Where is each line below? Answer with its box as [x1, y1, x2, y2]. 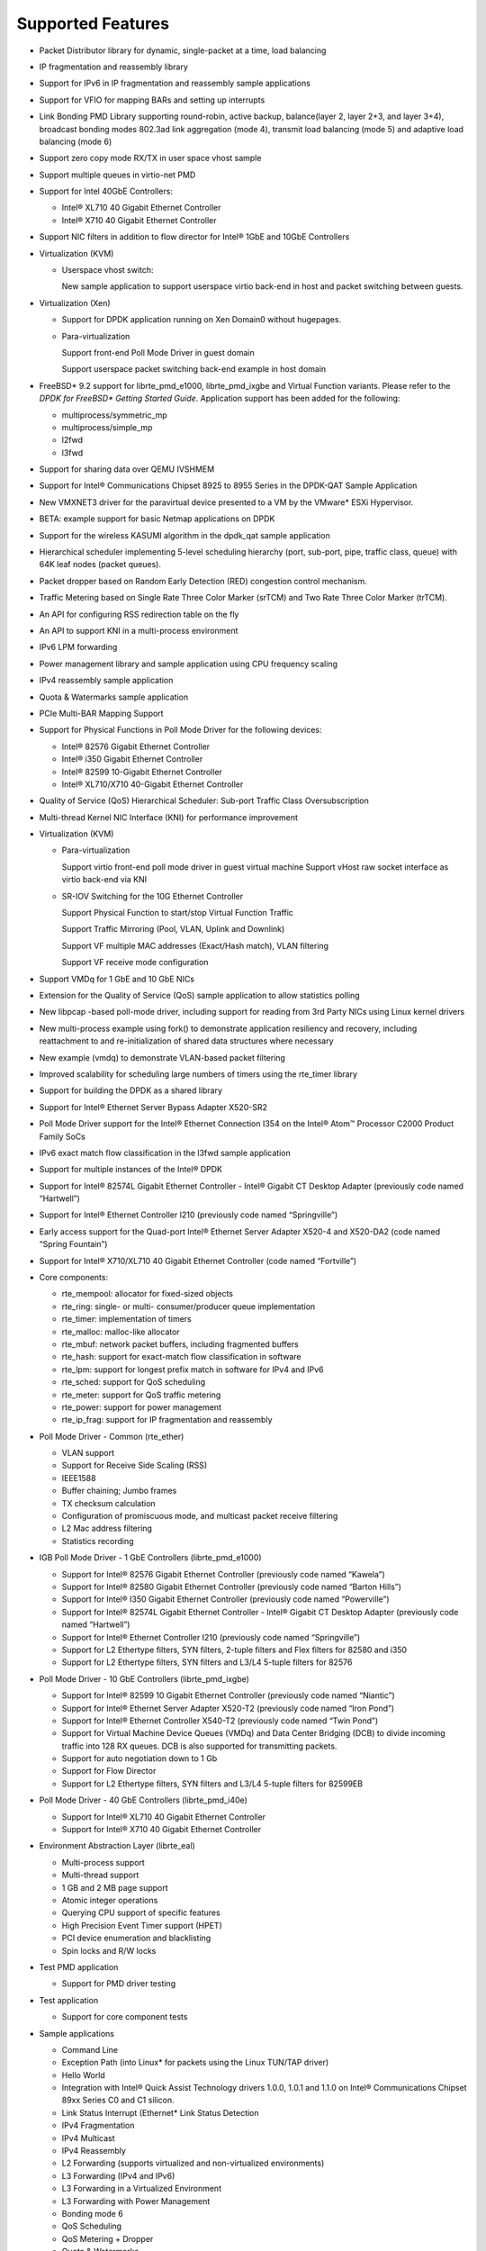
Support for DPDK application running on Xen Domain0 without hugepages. [61, 314, 342, 325]
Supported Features [16, 14, 170, 33]
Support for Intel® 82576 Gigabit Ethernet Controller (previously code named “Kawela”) [61, 1568, 386, 1579]
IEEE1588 [61, 1472, 96, 1483]
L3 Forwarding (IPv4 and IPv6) [61, 2170, 175, 2181]
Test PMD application [39, 1961, 119, 1972]
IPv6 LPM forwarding [39, 642, 118, 653]
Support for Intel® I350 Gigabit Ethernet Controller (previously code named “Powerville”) [61, 1594, 391, 1605]
